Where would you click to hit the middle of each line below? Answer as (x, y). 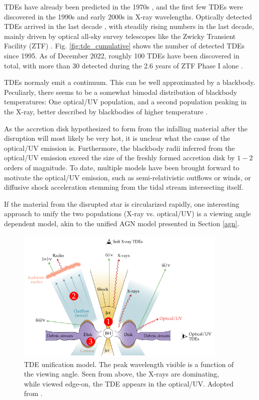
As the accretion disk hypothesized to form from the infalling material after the (126, 128)
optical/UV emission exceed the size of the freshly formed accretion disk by (119, 158)
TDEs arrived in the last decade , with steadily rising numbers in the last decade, (129, 26)
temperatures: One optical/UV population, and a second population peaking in (125, 102)
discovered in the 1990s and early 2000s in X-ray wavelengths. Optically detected (128, 16)
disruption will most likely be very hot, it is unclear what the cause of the (117, 138)
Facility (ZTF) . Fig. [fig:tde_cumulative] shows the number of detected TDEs (124, 46)
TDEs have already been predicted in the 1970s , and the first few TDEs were (123, 6)
